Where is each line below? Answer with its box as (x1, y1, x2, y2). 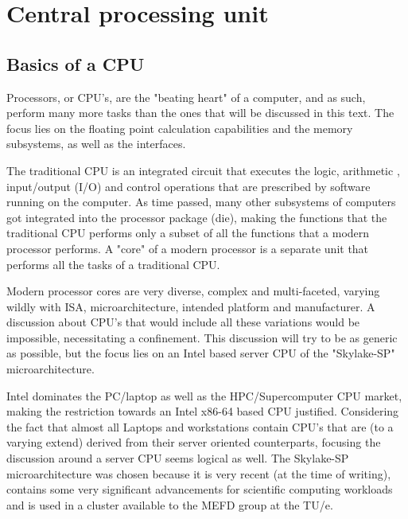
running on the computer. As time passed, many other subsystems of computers (6, 193, 396, 210)
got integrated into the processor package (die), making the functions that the (6, 209, 387, 225)
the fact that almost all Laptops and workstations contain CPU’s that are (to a (6, 418, 394, 435)
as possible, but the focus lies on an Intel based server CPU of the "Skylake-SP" (6, 345, 395, 361)
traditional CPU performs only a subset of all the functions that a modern (6, 224, 370, 241)
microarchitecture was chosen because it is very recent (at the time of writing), (6, 465, 391, 482)
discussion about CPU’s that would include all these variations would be (6, 314, 360, 330)
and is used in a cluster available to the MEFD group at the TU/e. (6, 496, 333, 513)
